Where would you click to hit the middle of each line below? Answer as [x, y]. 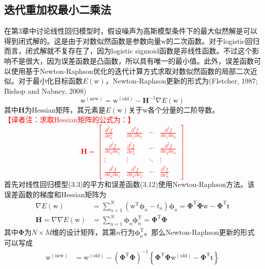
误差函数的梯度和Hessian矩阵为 [55, 194]
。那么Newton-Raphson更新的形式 [199, 232]
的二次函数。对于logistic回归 [213, 41]
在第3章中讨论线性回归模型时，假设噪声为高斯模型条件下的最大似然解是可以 [131, 31]
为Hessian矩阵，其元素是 [65, 109]
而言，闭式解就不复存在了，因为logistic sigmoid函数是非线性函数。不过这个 [128, 51]
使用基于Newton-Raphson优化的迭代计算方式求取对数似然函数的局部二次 [130, 71]
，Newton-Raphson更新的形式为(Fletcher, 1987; [181, 81]
